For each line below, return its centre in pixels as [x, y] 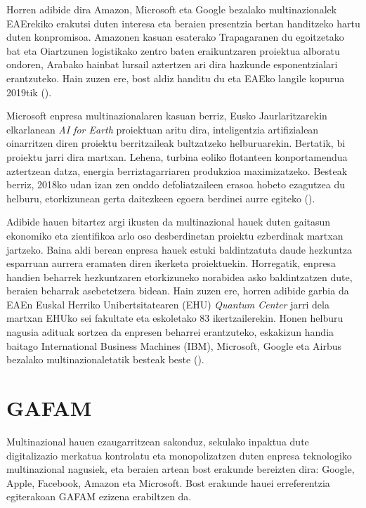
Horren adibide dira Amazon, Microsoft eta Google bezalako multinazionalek [172, 9]
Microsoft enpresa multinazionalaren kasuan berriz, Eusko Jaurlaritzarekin [167, 116]
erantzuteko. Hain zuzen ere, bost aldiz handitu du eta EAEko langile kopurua [176, 78]
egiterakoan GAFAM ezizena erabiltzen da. [99, 496]
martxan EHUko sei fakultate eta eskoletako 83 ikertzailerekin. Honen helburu [175, 318]
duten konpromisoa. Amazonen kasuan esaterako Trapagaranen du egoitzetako [175, 37]
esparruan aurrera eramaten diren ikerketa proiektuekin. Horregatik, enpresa [171, 263]
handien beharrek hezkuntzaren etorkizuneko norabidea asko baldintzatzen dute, [179, 276]
